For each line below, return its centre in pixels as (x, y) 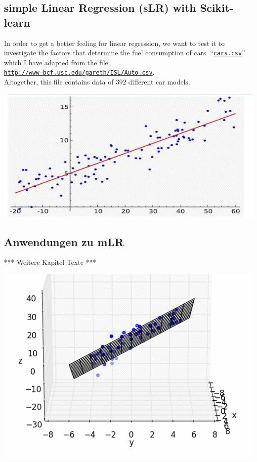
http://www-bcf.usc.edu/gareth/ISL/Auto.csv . (79, 72)
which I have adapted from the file (56, 62)
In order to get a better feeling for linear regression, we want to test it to (114, 43)
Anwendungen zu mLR (64, 241)
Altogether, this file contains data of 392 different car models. (97, 82)
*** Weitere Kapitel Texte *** (50, 262)
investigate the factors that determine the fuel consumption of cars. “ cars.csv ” (125, 53)
